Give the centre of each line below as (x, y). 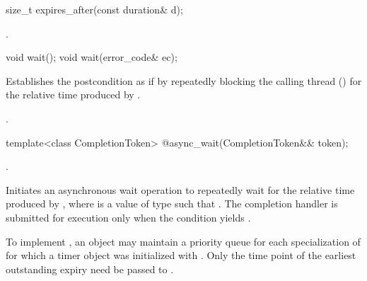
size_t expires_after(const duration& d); (94, 9)
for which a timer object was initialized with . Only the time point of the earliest (181, 255)
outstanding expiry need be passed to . (90, 269)
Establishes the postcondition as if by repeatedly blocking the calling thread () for (184, 80)
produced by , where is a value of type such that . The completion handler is (172, 203)
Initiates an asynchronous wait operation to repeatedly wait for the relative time (180, 189)
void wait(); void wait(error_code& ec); (92, 57)
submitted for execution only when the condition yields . (128, 217)
